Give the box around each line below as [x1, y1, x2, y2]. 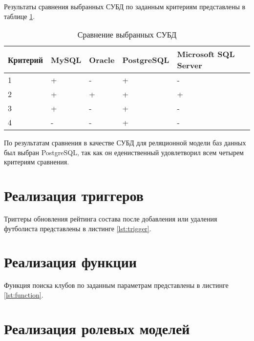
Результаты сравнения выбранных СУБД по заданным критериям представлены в [4, 1, 246, 11]
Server [177, 60, 202, 71]
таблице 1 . [4, 11, 35, 21]
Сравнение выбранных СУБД [77, 29, 177, 40]
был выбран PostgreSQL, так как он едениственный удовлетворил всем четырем [4, 147, 244, 157]
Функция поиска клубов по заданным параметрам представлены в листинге [4, 280, 229, 290]
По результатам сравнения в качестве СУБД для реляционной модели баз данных [4, 138, 246, 148]
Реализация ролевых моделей [4, 318, 190, 338]
